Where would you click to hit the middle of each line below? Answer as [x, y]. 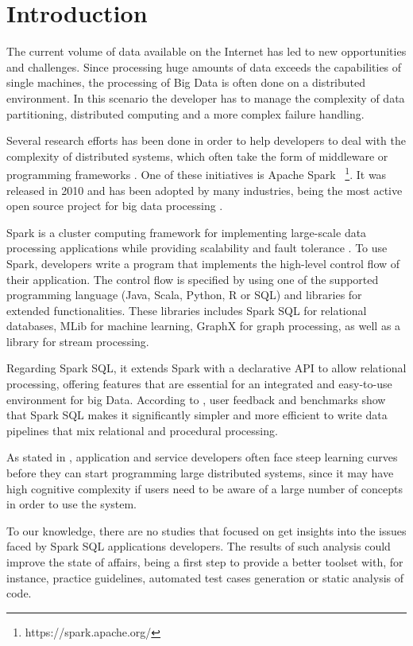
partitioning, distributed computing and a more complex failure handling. [185, 113]
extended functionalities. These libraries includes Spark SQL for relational [187, 310]
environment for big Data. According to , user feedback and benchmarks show [196, 399]
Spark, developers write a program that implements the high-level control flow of [203, 263]
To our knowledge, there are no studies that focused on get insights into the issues [206, 530]
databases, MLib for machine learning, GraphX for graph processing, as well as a [204, 326]
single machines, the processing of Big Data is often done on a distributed [186, 82]
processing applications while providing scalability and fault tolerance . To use [197, 248]
